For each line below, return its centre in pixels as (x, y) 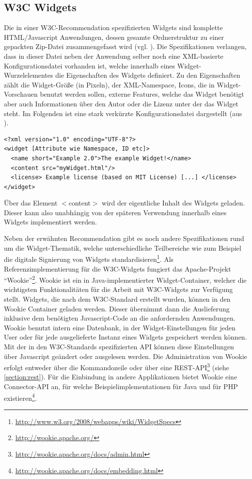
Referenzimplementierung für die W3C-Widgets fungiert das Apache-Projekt (118, 268)
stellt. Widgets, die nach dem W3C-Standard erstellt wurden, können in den (117, 299)
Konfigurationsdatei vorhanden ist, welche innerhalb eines (90, 65)
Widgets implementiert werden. (50, 222)
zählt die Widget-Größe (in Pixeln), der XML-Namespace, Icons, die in (109, 84)
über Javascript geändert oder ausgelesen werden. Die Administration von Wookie (126, 356)
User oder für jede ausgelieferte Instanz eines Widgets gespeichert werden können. (126, 337)
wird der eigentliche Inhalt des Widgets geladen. (173, 203)
